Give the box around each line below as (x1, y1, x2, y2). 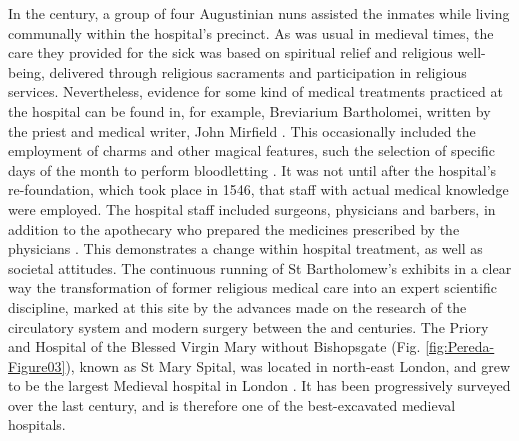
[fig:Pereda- (425, 336, 495, 357)
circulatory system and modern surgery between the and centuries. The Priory (8, 316, 489, 337)
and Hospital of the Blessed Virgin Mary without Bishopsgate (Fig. (8, 336, 421, 357)
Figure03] (8, 355, 66, 376)
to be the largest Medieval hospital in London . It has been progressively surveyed (8, 375, 511, 396)
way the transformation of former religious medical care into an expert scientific (8, 277, 497, 298)
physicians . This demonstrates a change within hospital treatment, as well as (8, 238, 483, 259)
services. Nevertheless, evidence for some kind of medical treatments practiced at (8, 81, 503, 102)
